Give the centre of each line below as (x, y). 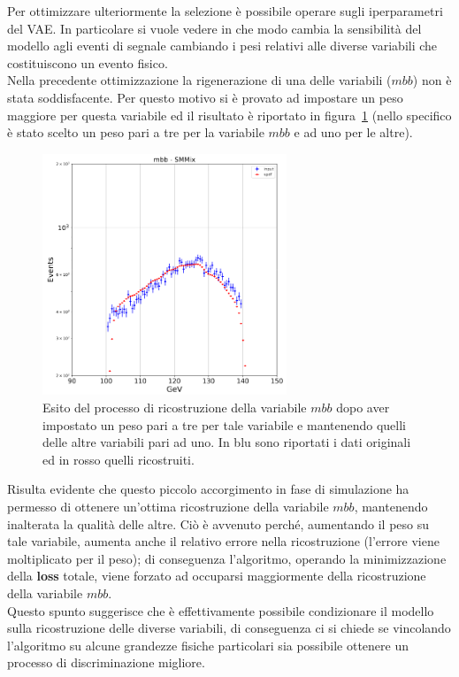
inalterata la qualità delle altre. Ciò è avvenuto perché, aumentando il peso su (218, 523)
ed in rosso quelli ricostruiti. (119, 459)
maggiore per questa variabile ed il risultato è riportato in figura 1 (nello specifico (229, 115)
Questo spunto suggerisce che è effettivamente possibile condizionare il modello (221, 610)
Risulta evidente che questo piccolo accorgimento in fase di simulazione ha (208, 489)
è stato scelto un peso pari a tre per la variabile (136, 132)
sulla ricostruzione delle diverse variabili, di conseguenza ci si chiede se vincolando (229, 628)
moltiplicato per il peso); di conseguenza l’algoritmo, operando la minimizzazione (227, 558)
